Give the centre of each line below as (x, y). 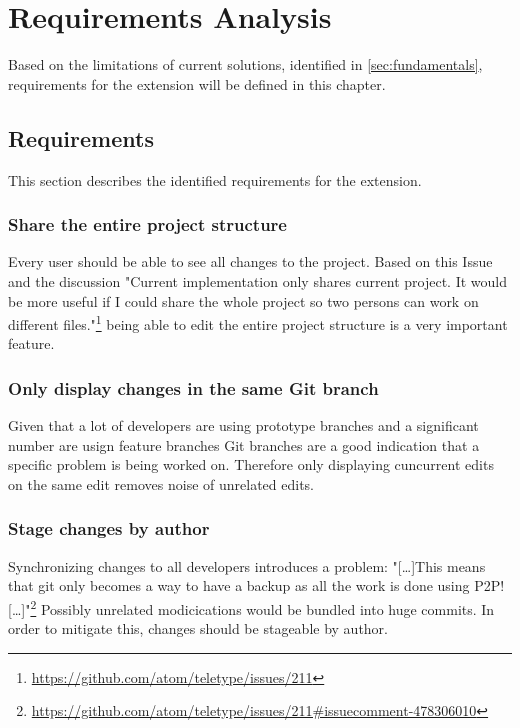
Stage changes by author (109, 528)
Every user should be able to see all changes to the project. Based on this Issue (250, 261)
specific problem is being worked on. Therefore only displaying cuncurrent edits (251, 464)
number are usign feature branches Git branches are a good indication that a (244, 444)
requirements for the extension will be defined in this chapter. (197, 83)
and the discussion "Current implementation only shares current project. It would (257, 280)
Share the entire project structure (147, 224)
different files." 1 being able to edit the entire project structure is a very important (258, 322)
